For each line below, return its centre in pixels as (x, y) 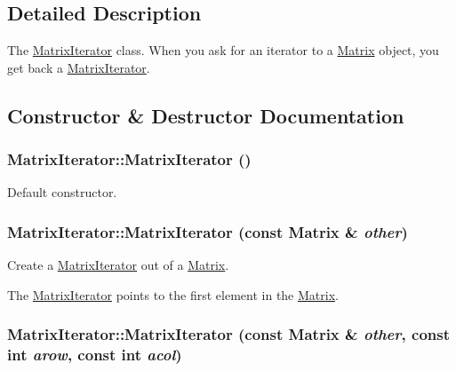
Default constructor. (62, 192)
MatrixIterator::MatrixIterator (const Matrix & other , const (228, 334)
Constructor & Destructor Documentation (206, 115)
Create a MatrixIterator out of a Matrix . (118, 265)
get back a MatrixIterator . (79, 67)
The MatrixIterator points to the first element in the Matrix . (173, 294)
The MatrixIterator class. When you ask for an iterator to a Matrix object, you (223, 50)
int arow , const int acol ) (95, 355)
